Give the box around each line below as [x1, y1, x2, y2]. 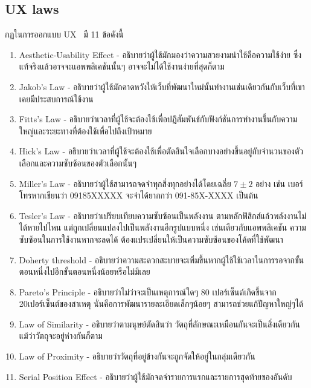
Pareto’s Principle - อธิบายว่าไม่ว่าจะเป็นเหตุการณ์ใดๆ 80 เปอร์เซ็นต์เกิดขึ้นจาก [19, 285, 277, 298]
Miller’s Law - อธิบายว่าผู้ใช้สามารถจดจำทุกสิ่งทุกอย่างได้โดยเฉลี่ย [19, 177, 231, 189]
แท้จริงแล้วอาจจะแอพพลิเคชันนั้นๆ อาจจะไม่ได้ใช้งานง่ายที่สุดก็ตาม [19, 60, 225, 73]
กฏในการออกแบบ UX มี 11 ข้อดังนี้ [5, 28, 124, 41]
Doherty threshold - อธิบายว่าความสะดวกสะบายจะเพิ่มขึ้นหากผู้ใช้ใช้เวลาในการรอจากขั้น [19, 253, 304, 266]
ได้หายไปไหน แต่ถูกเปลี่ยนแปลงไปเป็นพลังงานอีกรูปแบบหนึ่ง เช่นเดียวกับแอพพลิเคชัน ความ [19, 221, 306, 234]
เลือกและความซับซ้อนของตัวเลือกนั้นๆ [19, 156, 137, 169]
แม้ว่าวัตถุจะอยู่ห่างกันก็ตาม [19, 329, 103, 342]
